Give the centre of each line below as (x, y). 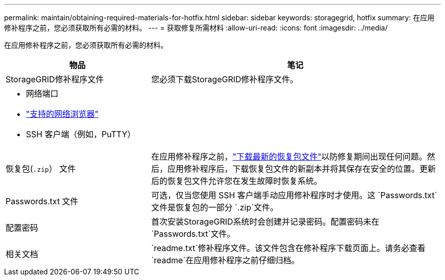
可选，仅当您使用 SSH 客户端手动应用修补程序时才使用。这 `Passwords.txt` (294, 195)
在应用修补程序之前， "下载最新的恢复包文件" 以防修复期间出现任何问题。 (289, 157)
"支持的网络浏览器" (62, 114)
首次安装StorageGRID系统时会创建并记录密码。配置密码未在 (265, 222)
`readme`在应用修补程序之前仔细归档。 (225, 260)
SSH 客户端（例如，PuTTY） (81, 134)
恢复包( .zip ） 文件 (41, 169)
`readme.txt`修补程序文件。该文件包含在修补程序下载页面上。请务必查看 (288, 248)
